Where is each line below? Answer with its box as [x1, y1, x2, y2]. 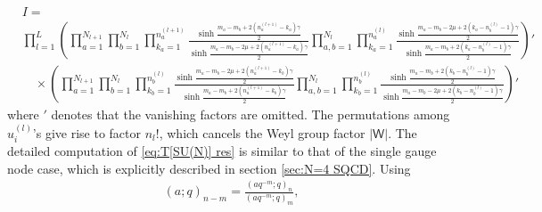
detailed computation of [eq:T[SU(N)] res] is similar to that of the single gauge [7, 141, 437, 159]
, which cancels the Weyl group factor [159, 123, 365, 142]
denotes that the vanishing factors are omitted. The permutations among [51, 105, 450, 124]
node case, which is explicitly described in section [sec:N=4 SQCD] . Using [7, 159, 411, 177]
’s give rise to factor [32, 123, 141, 142]
